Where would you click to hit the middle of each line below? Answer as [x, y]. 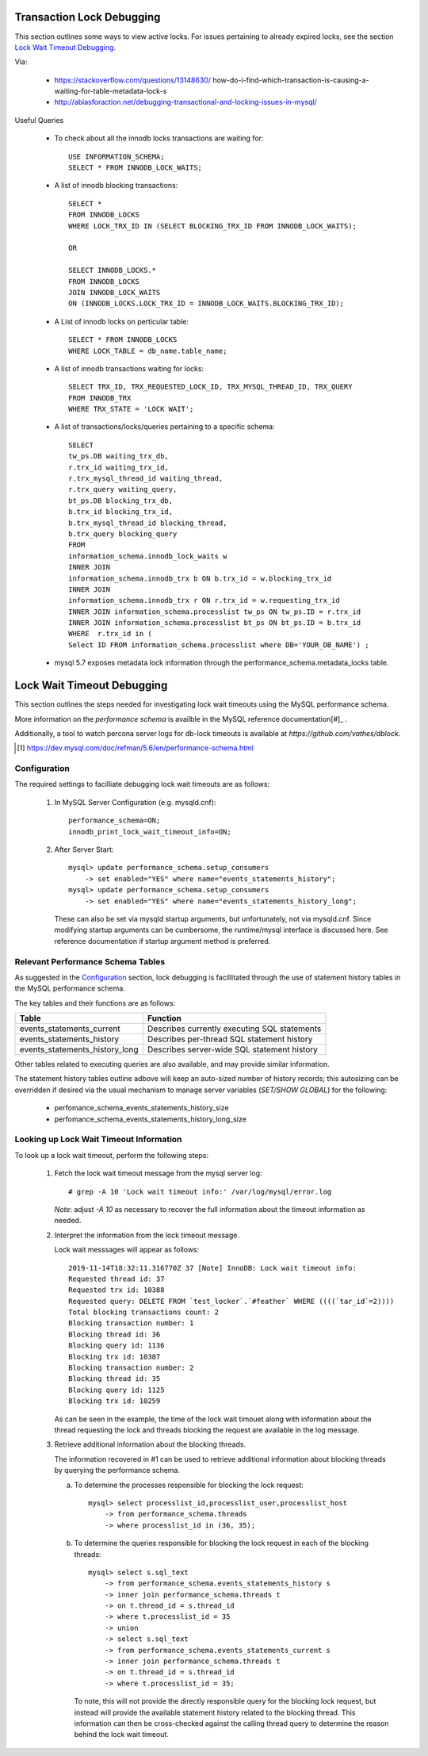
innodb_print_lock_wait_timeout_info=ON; [150, 832]
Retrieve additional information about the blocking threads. [150, 1444]
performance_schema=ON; [115, 820]
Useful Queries [39, 120]
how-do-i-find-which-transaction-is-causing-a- [291, 80]
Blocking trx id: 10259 [115, 1401]
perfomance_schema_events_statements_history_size [141, 1108]
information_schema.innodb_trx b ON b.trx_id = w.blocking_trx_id [200, 578]
